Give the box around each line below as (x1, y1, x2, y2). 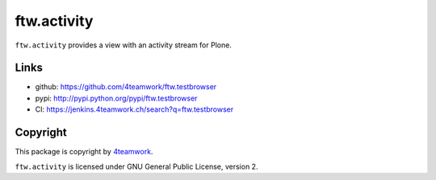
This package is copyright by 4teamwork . (15, 147, 153, 157)
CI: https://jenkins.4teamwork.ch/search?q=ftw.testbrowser (35, 104, 234, 114)
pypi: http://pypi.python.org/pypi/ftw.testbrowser (35, 93, 198, 103)
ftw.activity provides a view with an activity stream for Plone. (15, 40, 232, 50)
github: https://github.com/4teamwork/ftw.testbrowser (35, 82, 217, 92)
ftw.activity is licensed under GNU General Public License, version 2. (15, 162, 258, 171)
